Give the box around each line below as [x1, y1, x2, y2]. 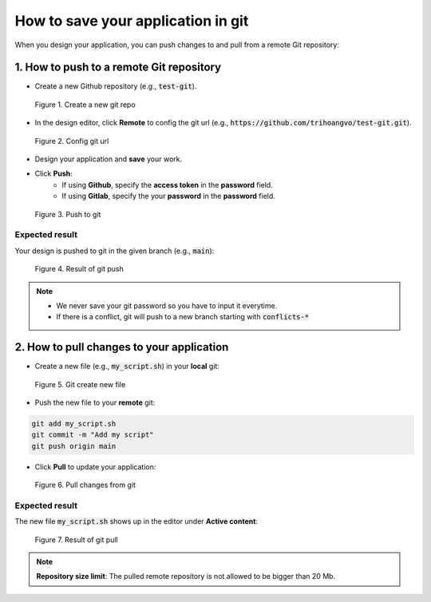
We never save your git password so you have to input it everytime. [56, 300, 278, 311]
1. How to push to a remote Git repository [14, 61, 222, 74]
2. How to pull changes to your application [14, 340, 229, 354]
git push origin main [31, 442, 117, 450]
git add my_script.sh [31, 419, 117, 428]
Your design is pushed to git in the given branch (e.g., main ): [14, 246, 215, 255]
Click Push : [34, 168, 73, 179]
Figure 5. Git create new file [34, 379, 126, 389]
